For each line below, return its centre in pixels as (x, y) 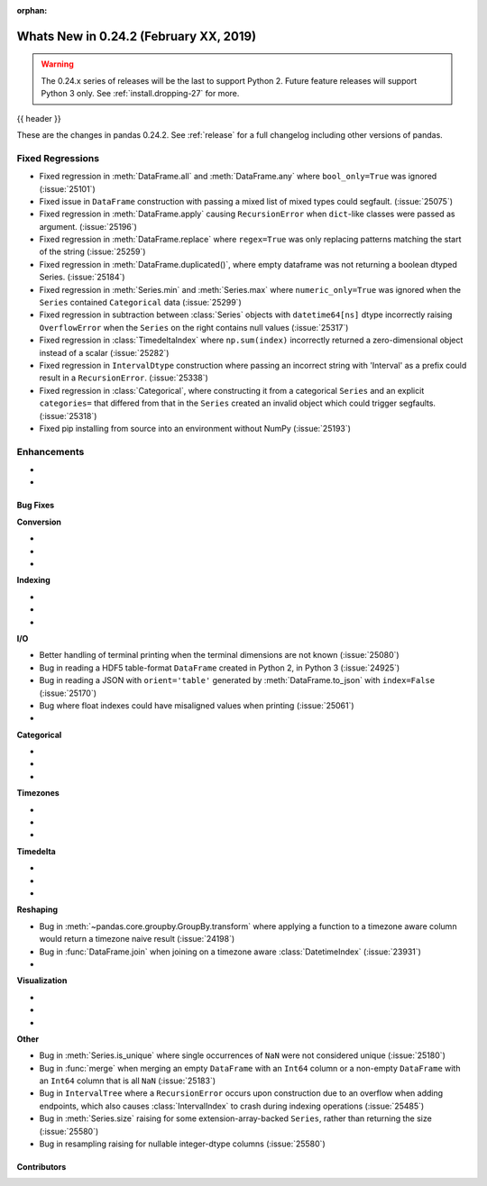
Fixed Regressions (58, 158)
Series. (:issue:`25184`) (82, 277)
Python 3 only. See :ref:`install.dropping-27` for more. (140, 94)
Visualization (42, 981)
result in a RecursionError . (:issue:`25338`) (124, 378)
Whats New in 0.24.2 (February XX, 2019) (137, 36)
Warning (57, 64)
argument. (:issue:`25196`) (88, 226)
